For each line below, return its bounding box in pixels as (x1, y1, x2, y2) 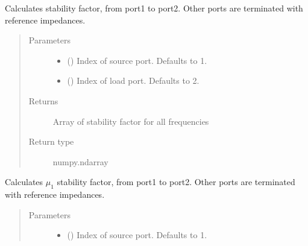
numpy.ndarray (52, 155, 108, 168)
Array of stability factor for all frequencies (52, 115, 209, 127)
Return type (28, 135, 74, 148)
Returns (28, 94, 58, 107)
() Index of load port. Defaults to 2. (67, 74, 200, 87)
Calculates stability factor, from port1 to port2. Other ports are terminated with (5, 2, 303, 14)
